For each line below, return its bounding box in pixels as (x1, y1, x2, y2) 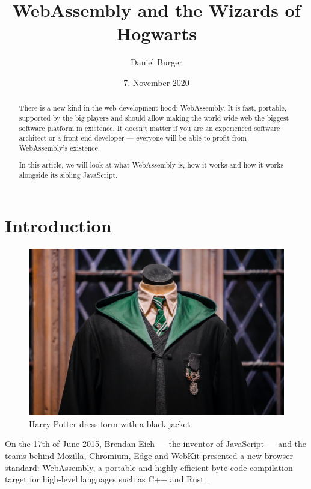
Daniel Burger (130, 56, 183, 68)
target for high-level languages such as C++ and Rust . (5, 473, 209, 485)
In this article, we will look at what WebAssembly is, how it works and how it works (19, 160, 284, 170)
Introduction (5, 213, 112, 237)
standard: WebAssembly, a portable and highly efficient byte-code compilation (5, 461, 293, 473)
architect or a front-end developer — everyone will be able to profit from (19, 133, 247, 143)
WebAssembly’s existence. (19, 142, 100, 153)
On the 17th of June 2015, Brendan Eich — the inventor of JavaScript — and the (5, 437, 307, 450)
